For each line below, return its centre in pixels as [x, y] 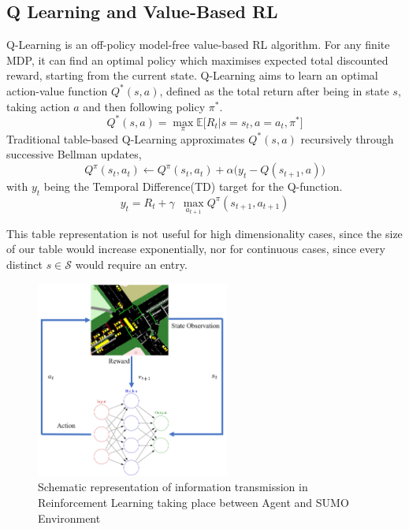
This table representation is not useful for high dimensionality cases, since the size [204, 233]
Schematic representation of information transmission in [173, 487]
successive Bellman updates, [74, 154]
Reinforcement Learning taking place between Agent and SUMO [193, 502]
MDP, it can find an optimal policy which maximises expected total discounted [197, 60]
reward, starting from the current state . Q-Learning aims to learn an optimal [192, 75]
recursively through [347, 138]
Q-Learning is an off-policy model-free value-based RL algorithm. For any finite [198, 45]
